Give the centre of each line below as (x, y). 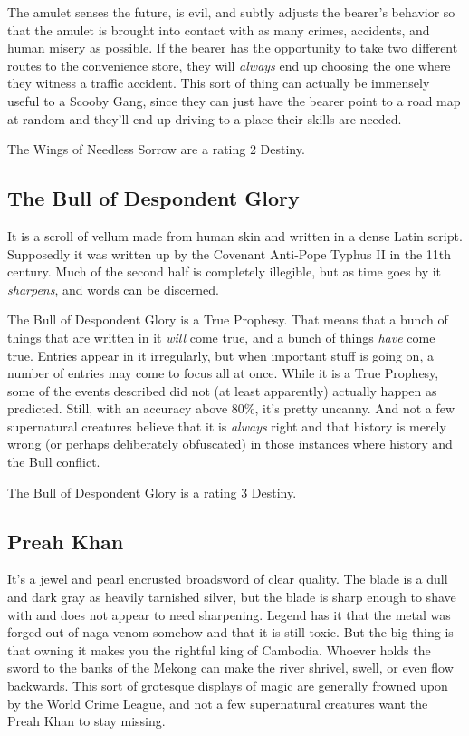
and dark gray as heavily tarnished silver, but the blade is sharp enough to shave (232, 597)
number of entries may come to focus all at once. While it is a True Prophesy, (223, 373)
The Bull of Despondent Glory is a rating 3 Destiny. (152, 492)
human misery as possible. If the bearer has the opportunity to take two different (233, 48)
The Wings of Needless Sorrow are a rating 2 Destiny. (156, 149)
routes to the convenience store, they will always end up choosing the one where (229, 65)
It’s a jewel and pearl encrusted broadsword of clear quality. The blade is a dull (228, 579)
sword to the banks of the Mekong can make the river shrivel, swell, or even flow (230, 668)
